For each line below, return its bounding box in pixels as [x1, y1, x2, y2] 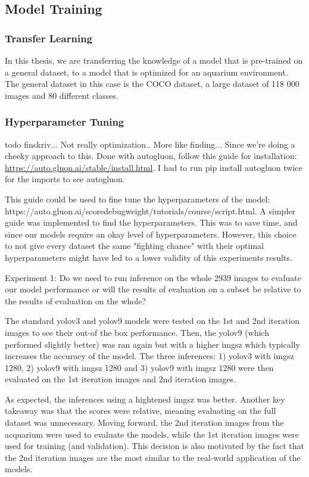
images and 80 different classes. [5, 89, 118, 101]
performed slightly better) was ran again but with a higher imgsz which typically [5, 338, 300, 350]
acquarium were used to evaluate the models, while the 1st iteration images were [5, 428, 299, 440]
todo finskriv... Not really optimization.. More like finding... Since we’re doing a [5, 138, 295, 150]
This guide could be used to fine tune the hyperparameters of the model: [5, 192, 270, 205]
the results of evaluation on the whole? [5, 294, 146, 307]
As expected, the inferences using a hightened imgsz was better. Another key [5, 392, 285, 405]
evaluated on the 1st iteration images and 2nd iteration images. [5, 373, 236, 385]
